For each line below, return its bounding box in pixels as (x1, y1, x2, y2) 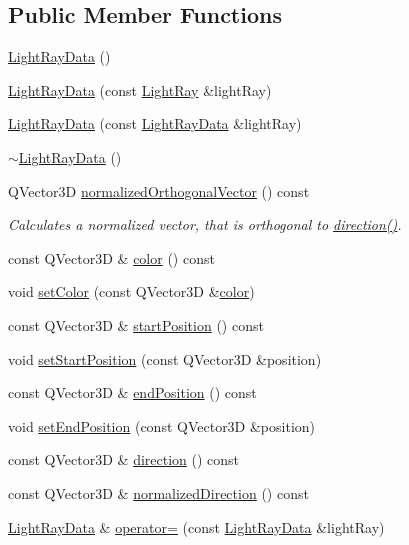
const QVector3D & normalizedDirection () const (8, 482, 309, 503)
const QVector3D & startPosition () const (8, 314, 264, 335)
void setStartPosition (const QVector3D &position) (8, 348, 322, 369)
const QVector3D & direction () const (8, 449, 240, 470)
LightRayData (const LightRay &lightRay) (8, 79, 272, 100)
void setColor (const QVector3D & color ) (8, 281, 255, 302)
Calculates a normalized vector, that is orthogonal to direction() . (8, 214, 402, 235)
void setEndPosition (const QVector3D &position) (8, 415, 316, 436)
